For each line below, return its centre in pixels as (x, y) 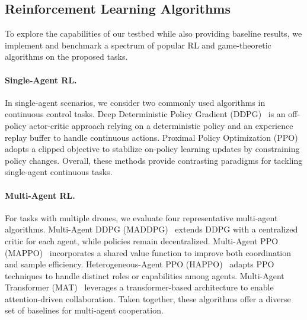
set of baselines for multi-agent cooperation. (84, 310)
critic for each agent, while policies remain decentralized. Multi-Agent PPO (142, 240)
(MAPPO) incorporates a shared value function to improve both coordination (148, 252)
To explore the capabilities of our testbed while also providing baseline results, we (153, 33)
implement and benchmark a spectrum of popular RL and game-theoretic (138, 45)
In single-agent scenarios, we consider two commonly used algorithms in (135, 102)
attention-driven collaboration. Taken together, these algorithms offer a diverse (148, 298)
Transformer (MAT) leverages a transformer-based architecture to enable (139, 287)
